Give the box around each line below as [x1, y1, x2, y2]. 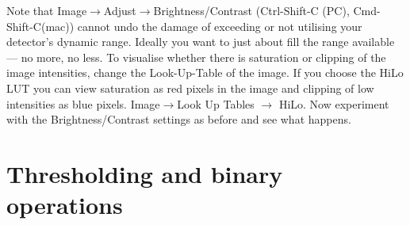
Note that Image [6, 2, 87, 18]
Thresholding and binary [6, 157, 283, 189]
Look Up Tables [177, 95, 255, 112]
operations [6, 189, 123, 221]
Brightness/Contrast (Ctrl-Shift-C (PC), [153, 2, 350, 18]
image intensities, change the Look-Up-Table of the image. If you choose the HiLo [6, 64, 404, 81]
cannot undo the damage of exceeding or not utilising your [77, 17, 362, 34]
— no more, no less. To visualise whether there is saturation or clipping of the [6, 48, 386, 65]
